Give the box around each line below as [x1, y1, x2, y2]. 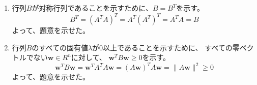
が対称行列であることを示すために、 [32, 3, 153, 13]
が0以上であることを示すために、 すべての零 [92, 42, 240, 52]
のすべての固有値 [32, 42, 88, 52]
